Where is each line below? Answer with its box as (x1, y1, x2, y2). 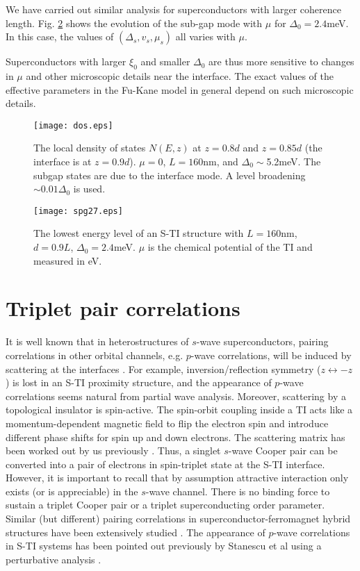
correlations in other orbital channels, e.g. (6, 347, 183, 362)
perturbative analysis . (6, 552, 101, 566)
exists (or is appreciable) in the (6, 483, 138, 498)
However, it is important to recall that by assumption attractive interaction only (6, 470, 349, 485)
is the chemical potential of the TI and (147, 240, 313, 254)
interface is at (33, 154, 92, 169)
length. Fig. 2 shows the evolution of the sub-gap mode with (6, 15, 263, 30)
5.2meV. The (266, 154, 321, 169)
